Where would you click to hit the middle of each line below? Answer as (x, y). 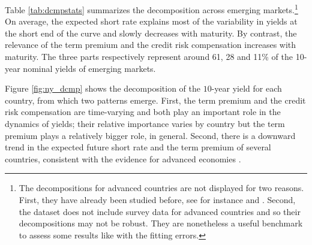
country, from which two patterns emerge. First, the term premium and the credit (155, 100)
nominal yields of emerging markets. (89, 68)
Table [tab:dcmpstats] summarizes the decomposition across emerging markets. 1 (151, 9)
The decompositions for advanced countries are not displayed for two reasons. (161, 188)
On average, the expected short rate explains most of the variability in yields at (151, 21)
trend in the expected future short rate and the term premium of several (138, 147)
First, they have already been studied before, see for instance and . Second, (157, 199)
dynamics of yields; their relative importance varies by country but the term (145, 123)
